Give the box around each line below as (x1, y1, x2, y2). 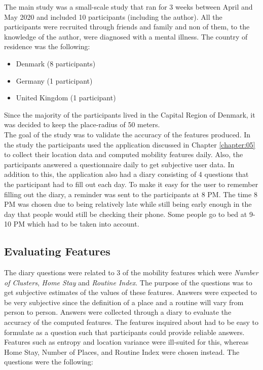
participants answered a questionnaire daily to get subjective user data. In (4, 159, 235, 169)
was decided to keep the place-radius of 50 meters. (4, 119, 160, 130)
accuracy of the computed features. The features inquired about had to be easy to (4, 317, 259, 327)
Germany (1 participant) (16, 75, 93, 86)
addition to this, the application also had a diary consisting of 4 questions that (4, 169, 249, 179)
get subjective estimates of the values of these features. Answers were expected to (4, 287, 257, 298)
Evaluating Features (4, 243, 110, 259)
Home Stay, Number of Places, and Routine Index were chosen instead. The (4, 346, 240, 357)
